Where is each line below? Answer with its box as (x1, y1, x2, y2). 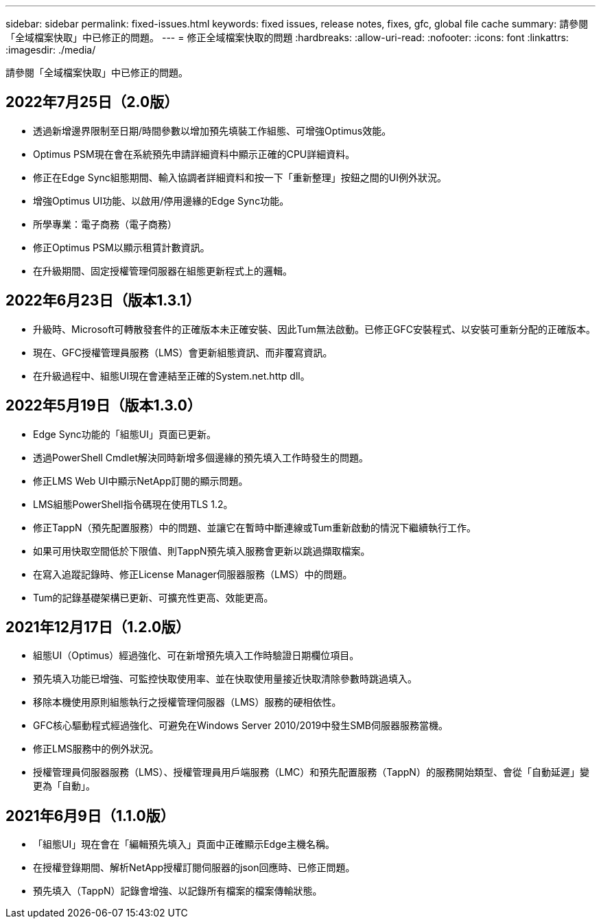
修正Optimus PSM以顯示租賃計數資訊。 (33, 241, 210, 253)
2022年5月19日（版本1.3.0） (5, 397, 202, 415)
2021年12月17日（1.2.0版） (5, 618, 191, 636)
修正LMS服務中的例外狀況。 (33, 743, 159, 755)
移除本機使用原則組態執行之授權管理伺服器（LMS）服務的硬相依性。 (33, 696, 342, 708)
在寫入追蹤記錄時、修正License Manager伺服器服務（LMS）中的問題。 (33, 568, 353, 580)
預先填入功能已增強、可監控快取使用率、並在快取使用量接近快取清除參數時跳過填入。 (33, 673, 417, 685)
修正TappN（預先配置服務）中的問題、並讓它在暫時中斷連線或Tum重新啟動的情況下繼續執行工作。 (33, 521, 477, 533)
